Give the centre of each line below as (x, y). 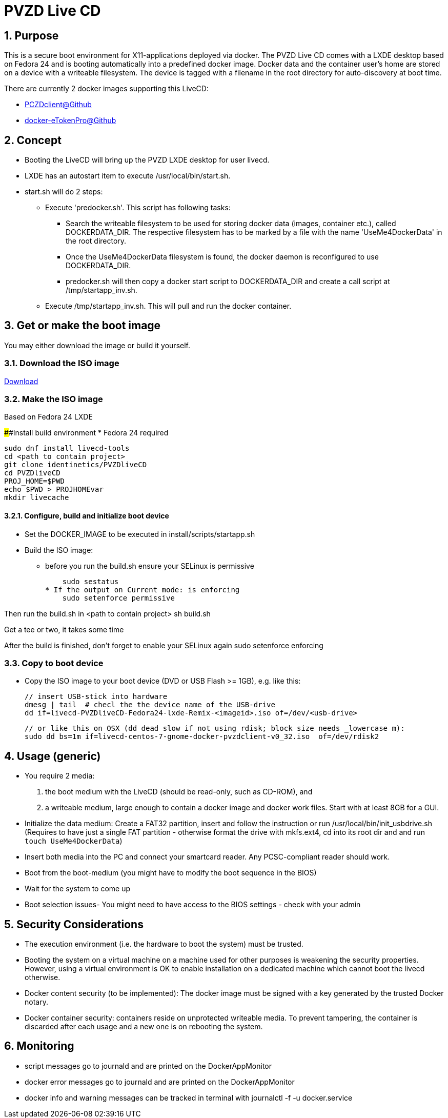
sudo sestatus (90, 581)
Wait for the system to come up (78, 889)
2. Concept (33, 140)
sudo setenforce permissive (118, 598)
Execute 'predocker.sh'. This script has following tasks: (138, 208)
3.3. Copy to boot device (54, 663)
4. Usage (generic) (53, 756)
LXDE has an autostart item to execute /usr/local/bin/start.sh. (128, 176)
